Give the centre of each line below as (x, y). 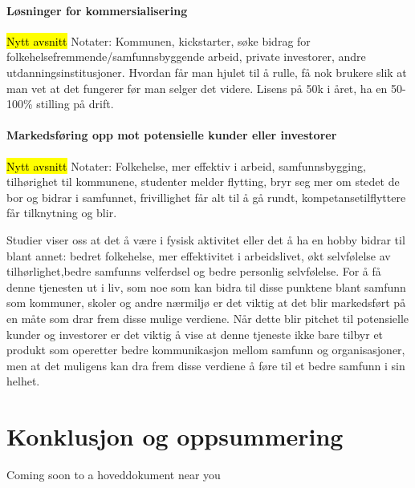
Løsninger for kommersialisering (97, 10)
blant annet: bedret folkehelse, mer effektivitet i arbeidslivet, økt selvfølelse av (199, 255)
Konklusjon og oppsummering (175, 436)
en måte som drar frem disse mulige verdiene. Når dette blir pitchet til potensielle (208, 318)
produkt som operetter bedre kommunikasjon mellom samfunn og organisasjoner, (206, 350)
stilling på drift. (75, 104)
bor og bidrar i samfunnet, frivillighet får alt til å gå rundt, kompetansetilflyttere (206, 197)
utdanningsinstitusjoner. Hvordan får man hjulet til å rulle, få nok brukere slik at (207, 72)
